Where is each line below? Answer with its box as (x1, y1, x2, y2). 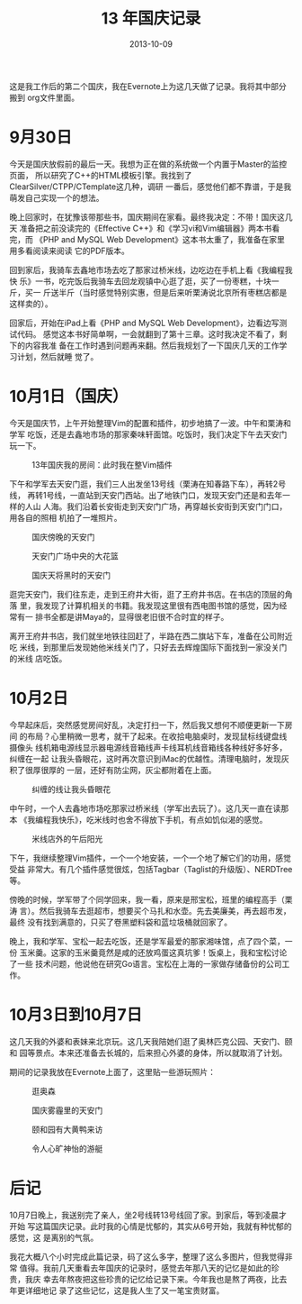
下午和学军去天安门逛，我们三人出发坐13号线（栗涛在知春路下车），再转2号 (9, 479, 286, 489)
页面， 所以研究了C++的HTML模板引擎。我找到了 (9, 169, 192, 180)
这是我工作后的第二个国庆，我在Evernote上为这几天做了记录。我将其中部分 (9, 80, 287, 91)
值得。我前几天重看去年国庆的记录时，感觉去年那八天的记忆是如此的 (19, 1263, 271, 1273)
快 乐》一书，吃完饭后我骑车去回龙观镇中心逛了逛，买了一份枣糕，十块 (9, 276, 271, 287)
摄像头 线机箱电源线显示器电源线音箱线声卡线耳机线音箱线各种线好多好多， (9, 742, 288, 752)
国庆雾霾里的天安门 (31, 1105, 103, 1116)
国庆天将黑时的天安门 (31, 570, 111, 580)
